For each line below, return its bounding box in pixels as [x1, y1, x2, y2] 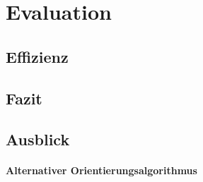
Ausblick [6, 128, 70, 150]
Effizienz [6, 45, 69, 67]
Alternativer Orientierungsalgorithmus [6, 163, 197, 178]
